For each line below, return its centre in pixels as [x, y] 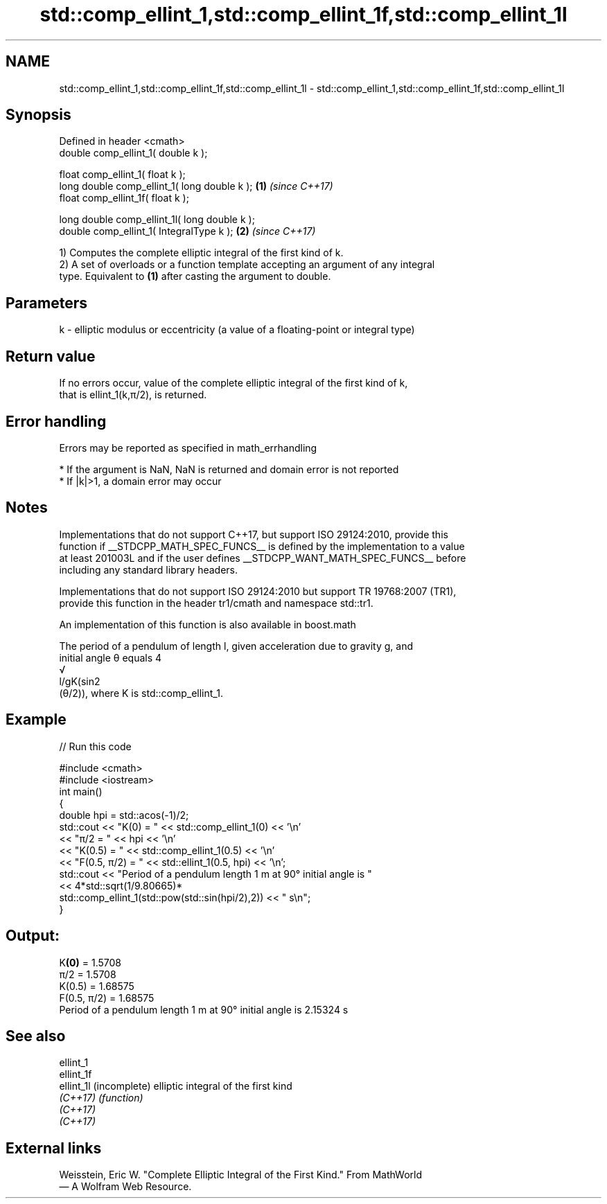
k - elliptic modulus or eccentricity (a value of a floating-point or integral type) [237, 330]
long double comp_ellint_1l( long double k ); [157, 220]
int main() [81, 791]
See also [36, 1036]
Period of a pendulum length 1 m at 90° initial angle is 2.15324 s [204, 1009]
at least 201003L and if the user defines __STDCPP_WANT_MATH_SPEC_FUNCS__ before [263, 558]
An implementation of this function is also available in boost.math [208, 624]
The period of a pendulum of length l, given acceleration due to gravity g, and [236, 646]
